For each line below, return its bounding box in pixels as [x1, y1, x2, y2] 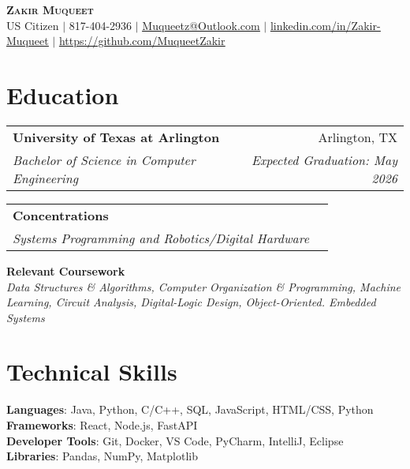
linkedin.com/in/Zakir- [270, 17, 381, 33]
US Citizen [6, 17, 59, 33]
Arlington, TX [318, 127, 397, 146]
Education [6, 78, 119, 111]
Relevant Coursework [6, 262, 125, 279]
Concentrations [13, 205, 109, 224]
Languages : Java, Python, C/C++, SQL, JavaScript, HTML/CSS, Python [6, 401, 374, 418]
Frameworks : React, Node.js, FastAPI [6, 417, 198, 433]
